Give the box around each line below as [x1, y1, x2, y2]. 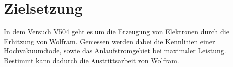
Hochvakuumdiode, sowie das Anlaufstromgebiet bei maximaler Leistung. [4, 45, 226, 56]
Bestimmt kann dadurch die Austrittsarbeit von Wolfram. [4, 55, 179, 65]
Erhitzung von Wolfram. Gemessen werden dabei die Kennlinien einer [4, 36, 215, 46]
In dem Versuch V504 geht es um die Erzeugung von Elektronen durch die [4, 26, 229, 37]
